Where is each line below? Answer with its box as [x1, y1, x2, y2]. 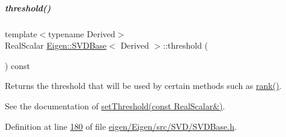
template [5, 27, 37, 40]
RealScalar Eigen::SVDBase [5, 39, 107, 52]
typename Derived [48, 27, 115, 40]
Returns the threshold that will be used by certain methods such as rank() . [5, 79, 282, 92]
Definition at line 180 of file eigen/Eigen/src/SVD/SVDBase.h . [5, 120, 237, 132]
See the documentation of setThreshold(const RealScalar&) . [5, 99, 225, 112]
